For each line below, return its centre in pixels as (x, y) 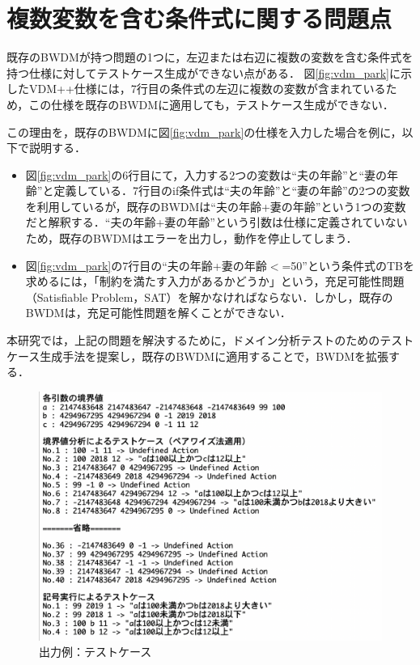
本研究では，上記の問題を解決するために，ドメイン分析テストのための (193, 340)
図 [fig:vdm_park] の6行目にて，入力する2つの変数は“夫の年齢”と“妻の (206, 174)
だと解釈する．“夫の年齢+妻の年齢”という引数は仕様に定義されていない (216, 222)
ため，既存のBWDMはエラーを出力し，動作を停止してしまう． (191, 238)
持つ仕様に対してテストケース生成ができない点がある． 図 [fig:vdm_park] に (204, 72)
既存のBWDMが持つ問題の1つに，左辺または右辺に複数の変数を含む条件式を (210, 57)
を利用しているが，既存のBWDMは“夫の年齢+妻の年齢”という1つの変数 (216, 206)
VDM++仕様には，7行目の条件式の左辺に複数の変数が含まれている (207, 89)
